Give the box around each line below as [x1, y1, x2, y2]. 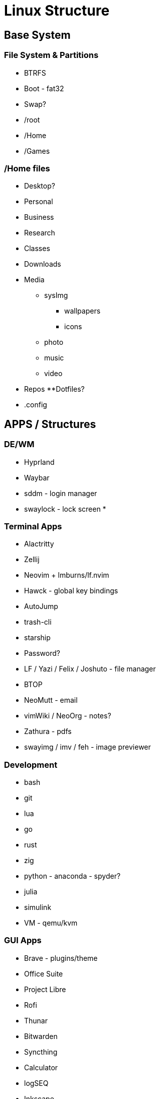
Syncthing [24, 1047, 58, 1056]
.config [24, 400, 47, 409]
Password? [24, 649, 60, 658]
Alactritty [24, 539, 54, 548]
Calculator [24, 1063, 58, 1072]
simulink [24, 903, 52, 912]
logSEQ [24, 1078, 49, 1087]
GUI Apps [4, 935, 42, 946]
